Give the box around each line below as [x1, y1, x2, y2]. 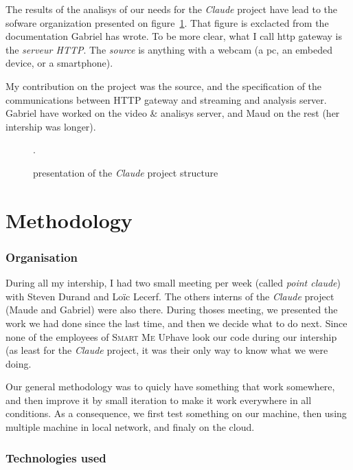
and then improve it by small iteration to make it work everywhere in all [5, 392, 312, 407]
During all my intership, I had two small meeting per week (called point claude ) [5, 276, 341, 290]
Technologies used [5, 449, 106, 466]
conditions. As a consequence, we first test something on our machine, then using [5, 406, 347, 421]
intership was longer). [5, 119, 96, 133]
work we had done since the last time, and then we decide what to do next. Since [5, 315, 348, 330]
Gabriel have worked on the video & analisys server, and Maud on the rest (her [5, 106, 340, 120]
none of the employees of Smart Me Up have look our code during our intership [5, 329, 337, 344]
